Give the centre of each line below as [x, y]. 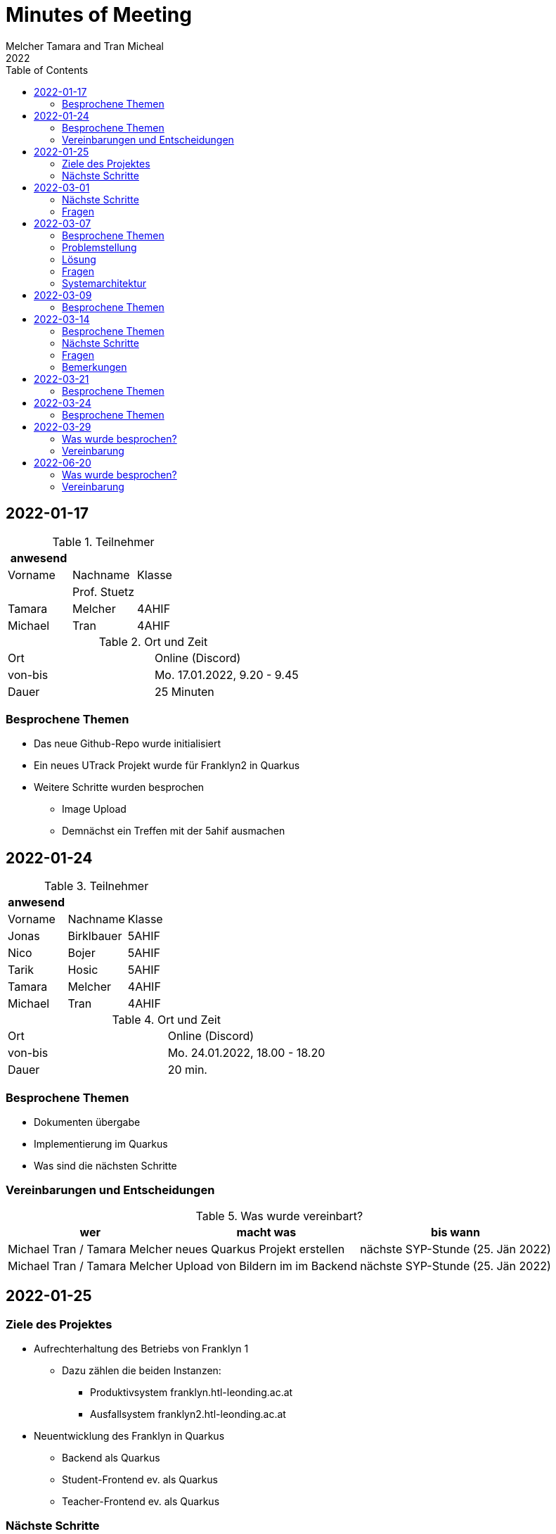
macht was [266, 1232]
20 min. [187, 1070]
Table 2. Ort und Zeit [153, 641]
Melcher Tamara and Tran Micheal [85, 46]
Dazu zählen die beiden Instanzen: [142, 1370]
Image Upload [94, 809]
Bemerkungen [95, 367]
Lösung [79, 259]
